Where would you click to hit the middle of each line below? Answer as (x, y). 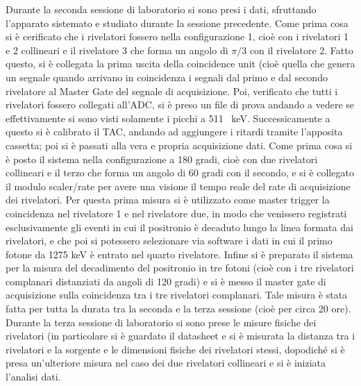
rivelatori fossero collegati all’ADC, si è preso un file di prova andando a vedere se (180, 104)
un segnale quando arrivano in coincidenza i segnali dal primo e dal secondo (167, 77)
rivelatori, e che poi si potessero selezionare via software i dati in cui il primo (169, 241)
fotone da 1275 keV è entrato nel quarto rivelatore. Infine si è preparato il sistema (179, 254)
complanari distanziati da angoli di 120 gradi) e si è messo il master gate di (166, 281)
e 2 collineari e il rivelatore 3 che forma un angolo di (117, 50)
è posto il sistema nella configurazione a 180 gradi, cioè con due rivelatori (162, 159)
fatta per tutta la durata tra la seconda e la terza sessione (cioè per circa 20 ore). (178, 309)
